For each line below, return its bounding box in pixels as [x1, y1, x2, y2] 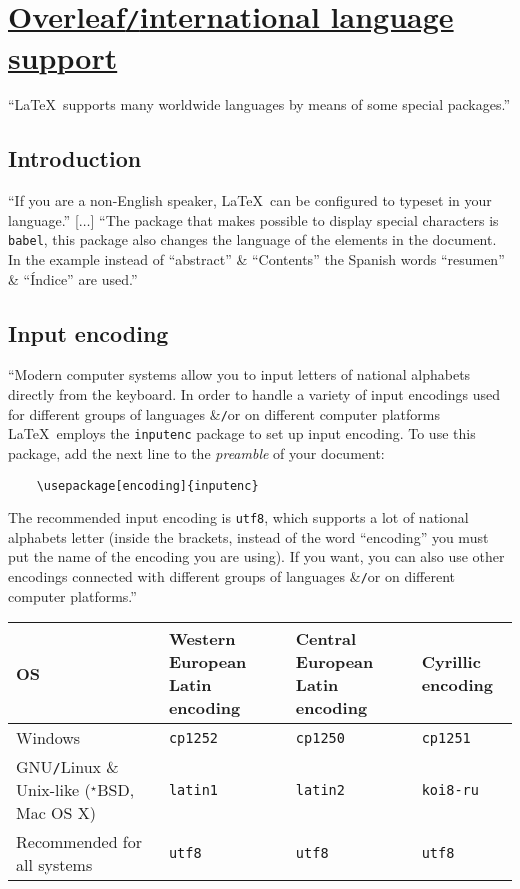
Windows [16, 726, 81, 750]
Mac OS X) [16, 801, 97, 825]
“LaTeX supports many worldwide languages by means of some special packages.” [8, 94, 511, 115]
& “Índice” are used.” [8, 268, 138, 289]
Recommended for [16, 830, 143, 854]
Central [295, 627, 357, 651]
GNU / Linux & [16, 755, 119, 779]
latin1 [168, 781, 219, 798]
